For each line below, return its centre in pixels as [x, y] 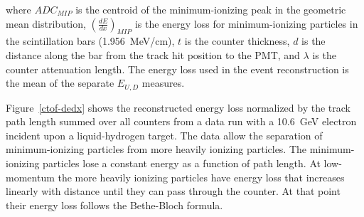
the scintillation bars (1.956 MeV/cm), [90, 41]
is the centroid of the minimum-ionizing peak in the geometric [211, 9]
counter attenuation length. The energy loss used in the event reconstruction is [177, 69]
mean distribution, [46, 23]
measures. [163, 83]
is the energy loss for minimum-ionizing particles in [246, 23]
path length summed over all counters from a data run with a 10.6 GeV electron [181, 121]
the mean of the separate [60, 83]
